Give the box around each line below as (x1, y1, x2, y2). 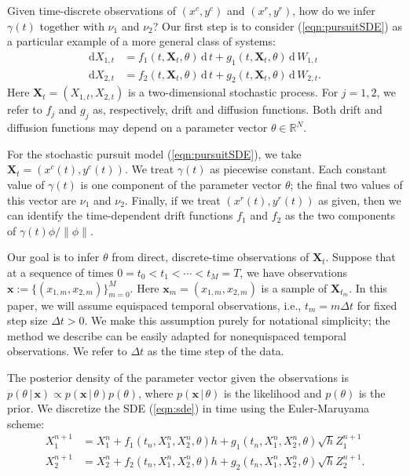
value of (7, 176, 45, 193)
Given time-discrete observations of (7, 2, 177, 18)
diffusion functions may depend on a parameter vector (7, 119, 268, 136)
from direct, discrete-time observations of (112, 249, 309, 265)
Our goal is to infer (7, 249, 100, 265)
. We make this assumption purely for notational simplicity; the (84, 312, 390, 329)
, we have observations (240, 263, 347, 280)
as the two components (284, 207, 396, 223)
